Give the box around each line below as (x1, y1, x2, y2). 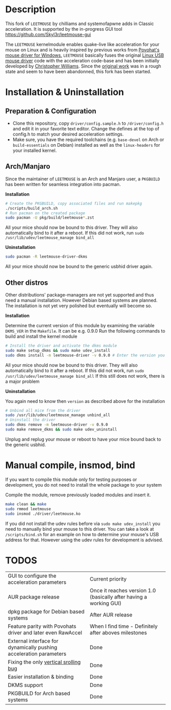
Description (5, 4, 56, 15)
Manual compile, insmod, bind (5, 460, 136, 471)
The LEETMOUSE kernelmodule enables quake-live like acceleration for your (5, 41, 159, 47)
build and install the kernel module (5, 333, 77, 339)
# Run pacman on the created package (5, 211, 85, 216)
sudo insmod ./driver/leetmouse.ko (5, 511, 81, 516)
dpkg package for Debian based (8, 608, 85, 615)
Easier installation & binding (8, 673, 74, 680)
